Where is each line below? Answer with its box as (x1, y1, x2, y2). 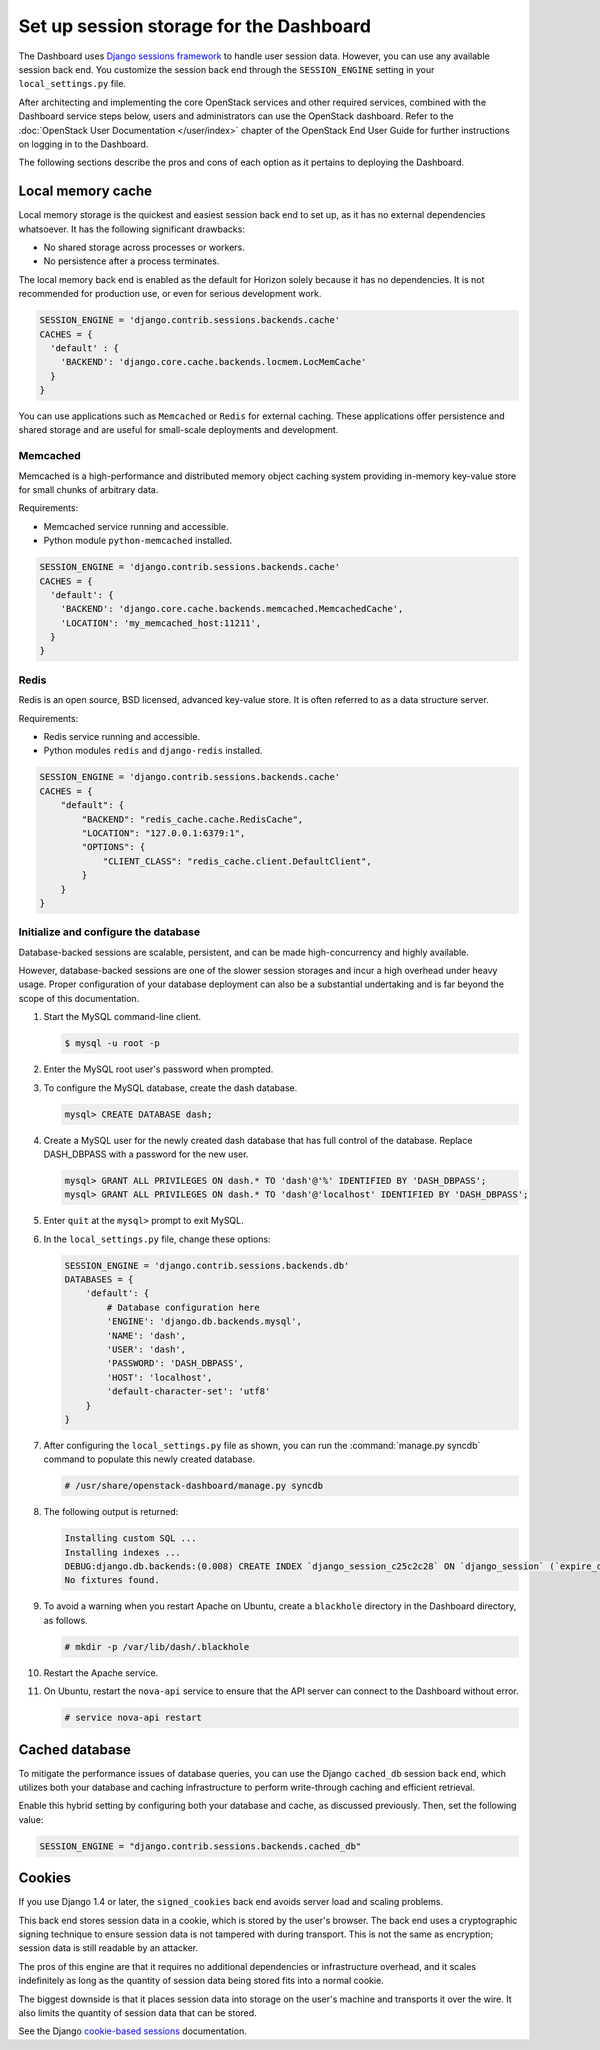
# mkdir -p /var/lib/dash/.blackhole (64, 1641, 250, 1652)
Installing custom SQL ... (64, 1533, 197, 1544)
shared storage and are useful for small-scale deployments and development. (18, 424, 339, 436)
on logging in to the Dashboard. (18, 138, 149, 150)
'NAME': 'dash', (106, 1330, 187, 1341)
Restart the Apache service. (43, 1666, 159, 1679)
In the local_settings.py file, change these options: (43, 1233, 271, 1245)
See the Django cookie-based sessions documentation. (18, 2025, 247, 2037)
